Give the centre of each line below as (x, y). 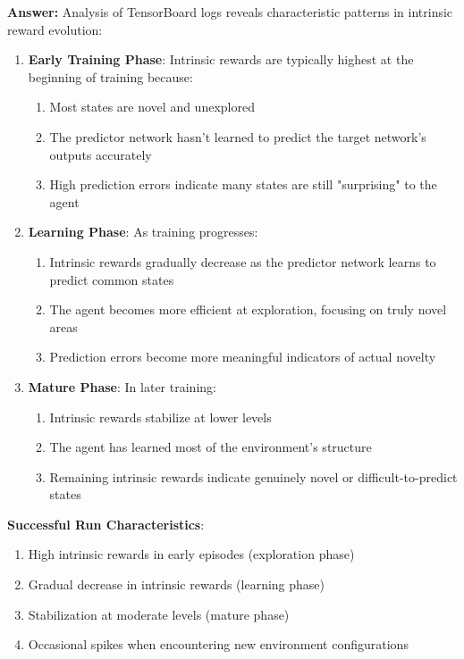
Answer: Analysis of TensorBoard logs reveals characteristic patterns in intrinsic (230, 12)
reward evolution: (55, 29)
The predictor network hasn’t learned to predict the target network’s (238, 136)
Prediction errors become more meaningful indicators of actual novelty (243, 357)
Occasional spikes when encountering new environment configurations (218, 644)
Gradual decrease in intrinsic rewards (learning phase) (177, 584)
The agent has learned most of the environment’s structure (211, 447)
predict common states (112, 279)
